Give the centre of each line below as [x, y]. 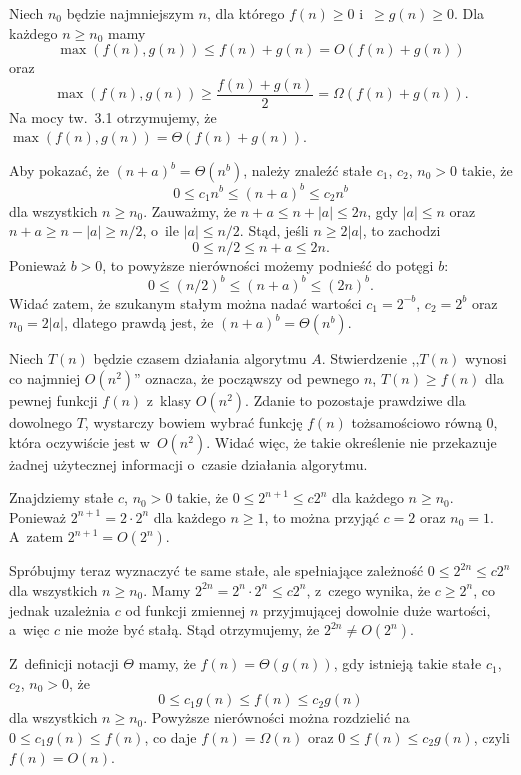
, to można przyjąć [321, 516]
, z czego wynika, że [368, 589]
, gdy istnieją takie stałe [407, 663]
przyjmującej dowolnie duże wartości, [377, 609]
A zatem [36, 536]
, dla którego [245, 13]
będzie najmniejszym [130, 13]
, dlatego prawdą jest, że [138, 322]
